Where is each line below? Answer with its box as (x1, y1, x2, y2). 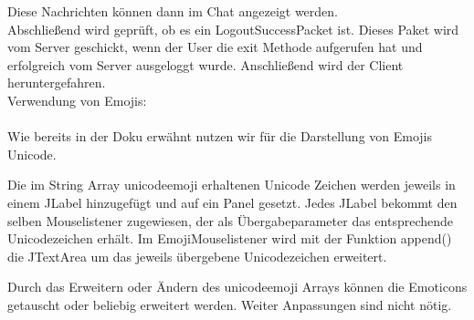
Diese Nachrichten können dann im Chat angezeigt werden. (7, 2, 338, 20)
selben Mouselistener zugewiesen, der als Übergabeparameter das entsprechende (7, 211, 454, 230)
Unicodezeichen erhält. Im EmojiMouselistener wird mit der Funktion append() (7, 229, 452, 248)
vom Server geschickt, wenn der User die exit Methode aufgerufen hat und (7, 37, 423, 57)
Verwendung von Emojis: (7, 90, 147, 109)
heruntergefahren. (7, 73, 106, 92)
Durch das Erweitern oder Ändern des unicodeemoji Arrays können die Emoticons (7, 277, 468, 296)
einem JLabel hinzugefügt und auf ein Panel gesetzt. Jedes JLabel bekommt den (7, 192, 458, 212)
